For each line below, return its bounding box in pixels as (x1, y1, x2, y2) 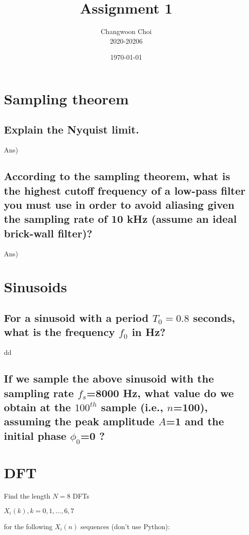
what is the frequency (4, 324, 115, 339)
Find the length (4, 491, 50, 501)
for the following (4, 521, 53, 531)
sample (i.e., (101, 399, 164, 414)
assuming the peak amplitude (4, 414, 155, 429)
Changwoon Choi (100, 26, 152, 36)
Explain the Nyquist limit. (4, 122, 139, 137)
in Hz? (132, 324, 166, 339)
